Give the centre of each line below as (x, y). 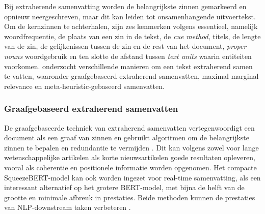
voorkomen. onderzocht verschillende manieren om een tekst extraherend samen (128, 66)
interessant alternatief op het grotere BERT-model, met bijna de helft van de (124, 187)
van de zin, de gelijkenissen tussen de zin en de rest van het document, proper (125, 46)
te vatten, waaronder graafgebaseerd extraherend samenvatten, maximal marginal (131, 76)
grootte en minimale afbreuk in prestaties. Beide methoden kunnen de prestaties (130, 197)
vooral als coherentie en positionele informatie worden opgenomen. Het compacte (130, 167)
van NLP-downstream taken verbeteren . (68, 207)
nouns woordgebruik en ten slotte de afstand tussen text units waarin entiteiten (128, 56)
